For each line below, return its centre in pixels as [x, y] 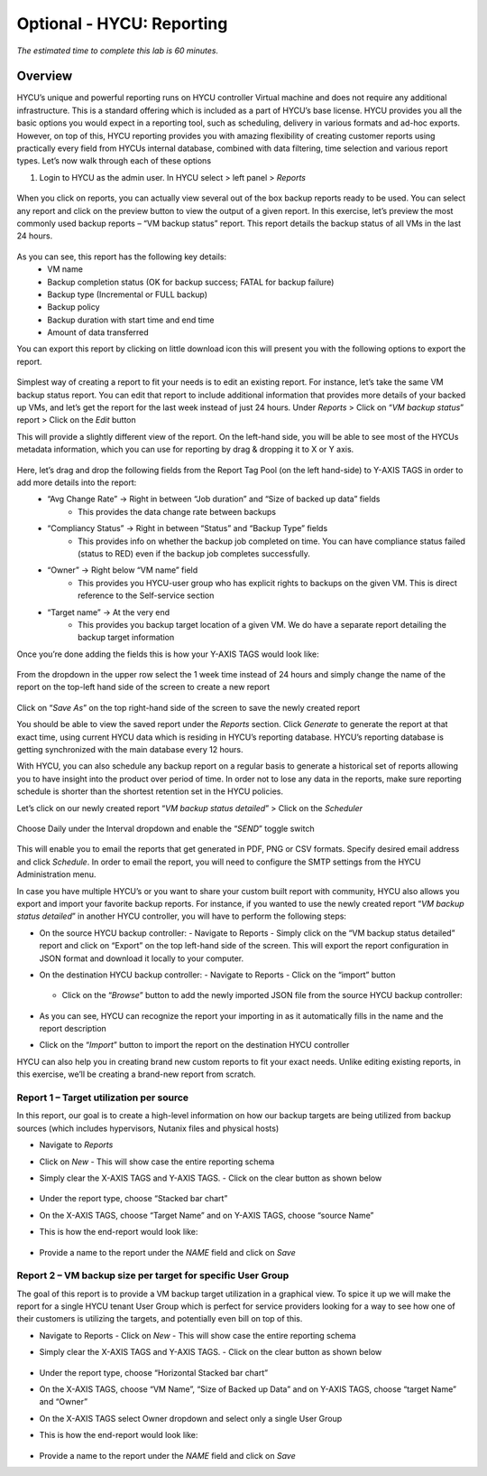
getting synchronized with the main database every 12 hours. [130, 750]
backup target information [126, 638]
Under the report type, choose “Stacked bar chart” [133, 1199]
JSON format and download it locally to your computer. [141, 958]
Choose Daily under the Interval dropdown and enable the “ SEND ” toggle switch [165, 828]
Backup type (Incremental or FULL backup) [127, 294]
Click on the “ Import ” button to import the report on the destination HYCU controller [194, 1045]
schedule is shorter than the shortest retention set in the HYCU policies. [150, 791]
